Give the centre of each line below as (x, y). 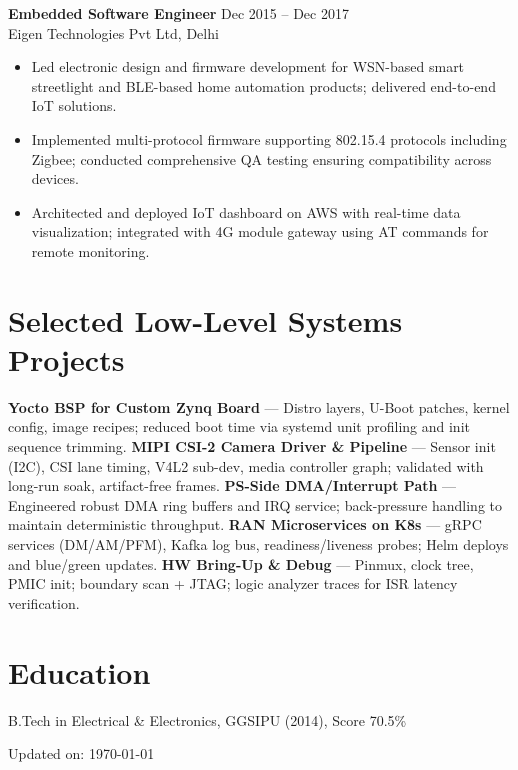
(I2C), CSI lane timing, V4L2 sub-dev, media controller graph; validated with (246, 465)
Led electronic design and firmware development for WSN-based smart (248, 66)
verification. (44, 602)
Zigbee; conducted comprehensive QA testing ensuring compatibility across (261, 158)
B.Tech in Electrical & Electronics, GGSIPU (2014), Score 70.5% (207, 719)
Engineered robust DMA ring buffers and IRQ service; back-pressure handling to (255, 504)
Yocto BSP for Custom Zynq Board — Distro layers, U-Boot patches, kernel (259, 406)
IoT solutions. (74, 105)
